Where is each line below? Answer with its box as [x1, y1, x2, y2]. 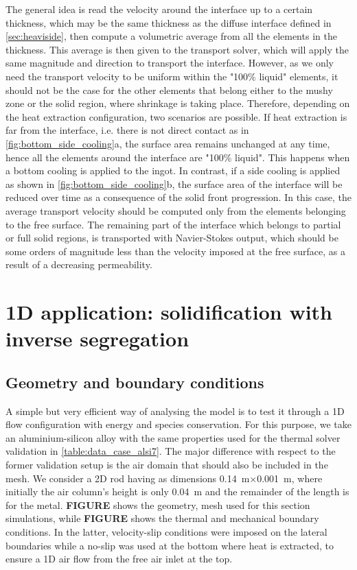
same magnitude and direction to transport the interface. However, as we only [5, 56, 334, 70]
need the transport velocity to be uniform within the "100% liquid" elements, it [5, 69, 338, 83]
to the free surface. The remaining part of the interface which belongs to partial [5, 217, 341, 231]
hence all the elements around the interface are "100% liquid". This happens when [5, 150, 350, 164]
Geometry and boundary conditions [5, 371, 264, 392]
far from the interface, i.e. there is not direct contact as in [5, 123, 249, 137]
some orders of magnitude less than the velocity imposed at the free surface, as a [5, 244, 345, 258]
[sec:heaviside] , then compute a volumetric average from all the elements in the [5, 29, 337, 43]
